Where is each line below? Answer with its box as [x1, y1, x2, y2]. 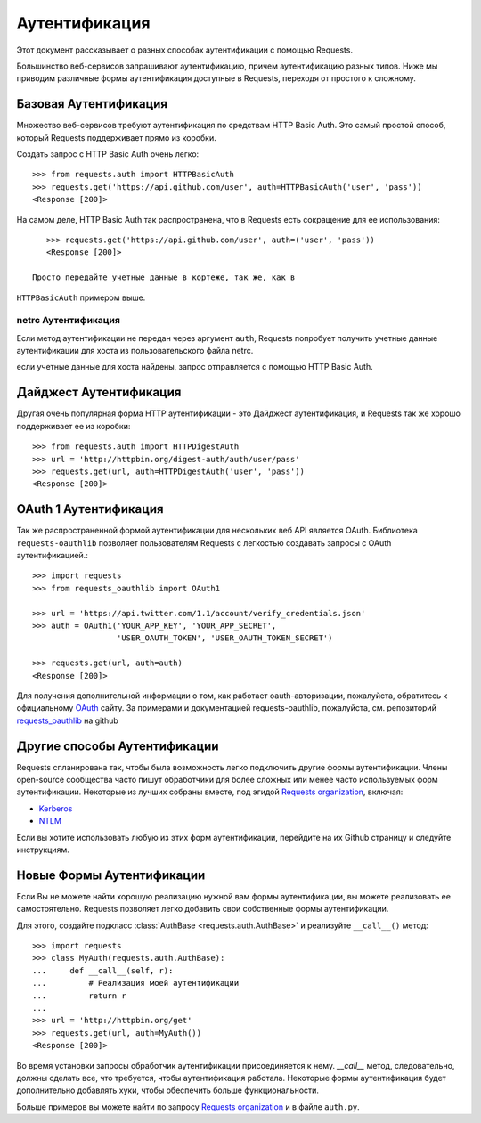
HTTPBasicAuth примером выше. [16, 292, 146, 303]
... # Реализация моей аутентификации [32, 978, 240, 989]
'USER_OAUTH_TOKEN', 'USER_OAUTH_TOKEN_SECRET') [116, 633, 333, 643]
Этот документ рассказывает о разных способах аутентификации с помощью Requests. [16, 45, 354, 55]
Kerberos [38, 802, 73, 814]
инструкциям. [16, 844, 70, 855]
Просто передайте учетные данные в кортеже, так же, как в [32, 273, 296, 282]
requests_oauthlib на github [16, 715, 119, 726]
